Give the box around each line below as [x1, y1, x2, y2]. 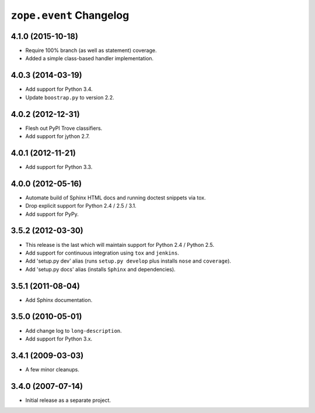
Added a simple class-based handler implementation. [25, 55, 154, 62]
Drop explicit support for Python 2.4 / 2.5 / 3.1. [25, 202, 136, 209]
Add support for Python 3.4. [25, 85, 93, 93]
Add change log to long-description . [25, 327, 122, 334]
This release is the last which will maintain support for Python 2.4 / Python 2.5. [25, 241, 215, 248]
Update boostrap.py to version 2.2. [25, 94, 114, 101]
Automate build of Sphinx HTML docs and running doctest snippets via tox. [25, 194, 206, 201]
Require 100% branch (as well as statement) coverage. [25, 47, 157, 54]
